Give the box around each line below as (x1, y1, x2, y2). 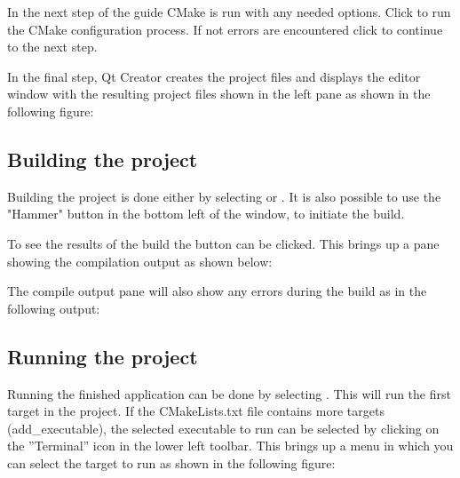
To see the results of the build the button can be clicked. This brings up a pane (7, 234, 440, 252)
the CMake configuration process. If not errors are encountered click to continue (7, 20, 443, 38)
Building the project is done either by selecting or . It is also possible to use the (7, 187, 441, 205)
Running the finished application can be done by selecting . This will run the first (7, 384, 451, 402)
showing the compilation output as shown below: (7, 251, 273, 270)
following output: (7, 299, 100, 317)
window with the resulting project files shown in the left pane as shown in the (7, 84, 431, 103)
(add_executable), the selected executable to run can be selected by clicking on (7, 418, 440, 437)
